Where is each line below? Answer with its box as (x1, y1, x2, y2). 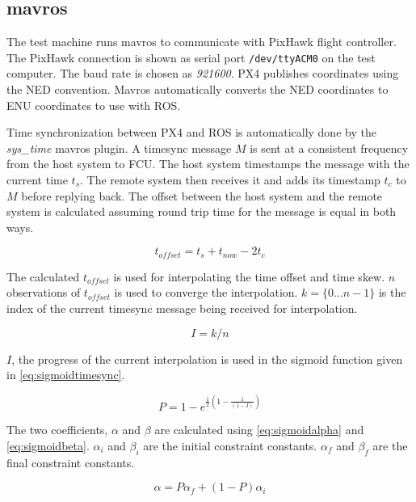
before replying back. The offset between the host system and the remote (21, 187, 383, 204)
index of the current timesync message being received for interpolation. (6, 300, 358, 317)
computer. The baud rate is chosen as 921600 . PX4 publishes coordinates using (6, 65, 399, 82)
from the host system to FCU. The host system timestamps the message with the (6, 155, 410, 172)
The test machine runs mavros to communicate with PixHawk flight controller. (6, 33, 397, 50)
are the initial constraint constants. (143, 437, 317, 453)
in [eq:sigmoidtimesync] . (6, 366, 125, 383)
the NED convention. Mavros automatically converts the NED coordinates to (6, 81, 389, 98)
